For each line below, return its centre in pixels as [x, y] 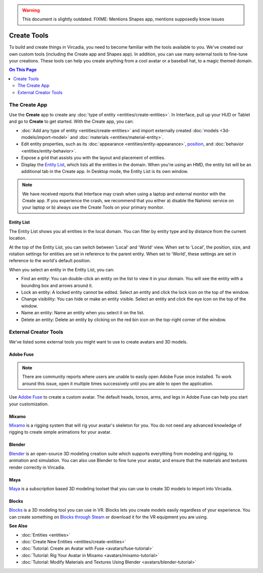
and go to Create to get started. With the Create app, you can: [71, 121]
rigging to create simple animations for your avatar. [60, 432]
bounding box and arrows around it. [57, 286]
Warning [31, 10]
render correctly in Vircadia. [37, 467]
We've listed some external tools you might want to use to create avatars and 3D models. [98, 342]
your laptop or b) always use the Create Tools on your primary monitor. [93, 208]
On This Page [23, 70]
